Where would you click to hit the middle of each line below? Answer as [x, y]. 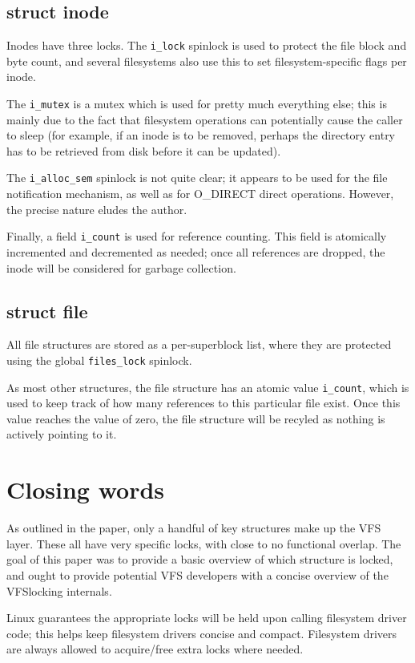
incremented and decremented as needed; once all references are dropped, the [196, 251]
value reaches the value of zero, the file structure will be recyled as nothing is [196, 418]
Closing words [86, 489]
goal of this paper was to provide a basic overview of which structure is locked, [200, 559]
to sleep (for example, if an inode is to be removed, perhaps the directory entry [201, 135]
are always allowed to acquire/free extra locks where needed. [155, 649]
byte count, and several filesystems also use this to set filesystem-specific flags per [207, 61]
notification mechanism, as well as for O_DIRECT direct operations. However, [200, 194]
